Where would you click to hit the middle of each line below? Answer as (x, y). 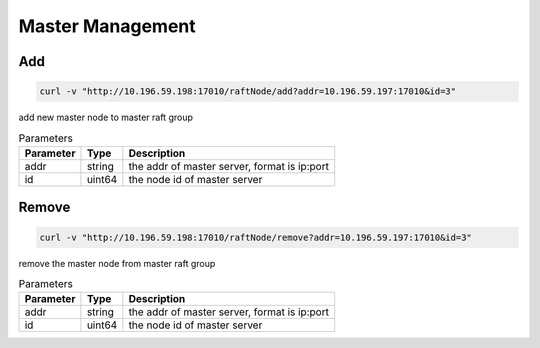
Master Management (107, 26)
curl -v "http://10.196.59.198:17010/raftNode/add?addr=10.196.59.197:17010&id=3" (248, 91)
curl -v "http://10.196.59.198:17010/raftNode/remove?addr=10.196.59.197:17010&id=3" (255, 237)
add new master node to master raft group (106, 117)
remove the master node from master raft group (117, 263)
